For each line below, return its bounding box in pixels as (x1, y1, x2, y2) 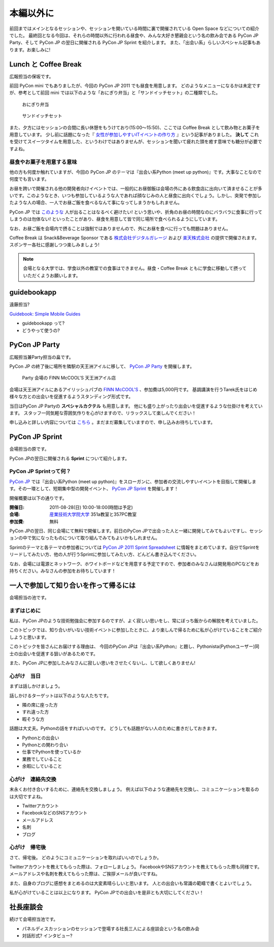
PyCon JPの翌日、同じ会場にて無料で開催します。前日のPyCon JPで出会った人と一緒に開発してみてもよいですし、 (9, 528, 250, 534)
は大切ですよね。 (9, 793, 45, 800)
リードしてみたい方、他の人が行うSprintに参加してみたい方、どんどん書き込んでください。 (9, 551, 199, 557)
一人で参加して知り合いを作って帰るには (9, 581, 136, 589)
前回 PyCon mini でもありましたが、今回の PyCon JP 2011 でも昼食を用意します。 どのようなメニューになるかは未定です (9, 83, 261, 89)
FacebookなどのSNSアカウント (22, 810, 88, 816)
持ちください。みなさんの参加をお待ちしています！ (9, 568, 116, 574)
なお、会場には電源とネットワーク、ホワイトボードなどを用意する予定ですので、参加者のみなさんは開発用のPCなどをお (9, 560, 260, 566)
